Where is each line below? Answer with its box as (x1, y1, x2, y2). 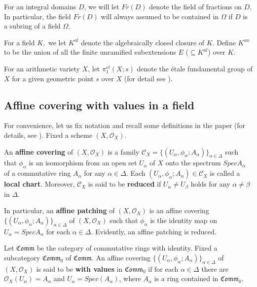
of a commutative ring (4, 168, 71, 178)
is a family (108, 146, 140, 157)
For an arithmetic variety (4, 63, 80, 73)
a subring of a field (4, 21, 61, 31)
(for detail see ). (124, 73, 173, 83)
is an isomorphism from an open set (29, 158, 137, 168)
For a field (4, 37, 35, 47)
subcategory (4, 252, 40, 262)
